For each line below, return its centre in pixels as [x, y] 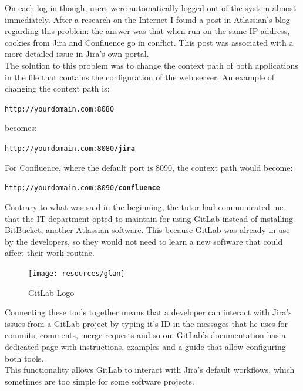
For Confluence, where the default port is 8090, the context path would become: [149, 167]
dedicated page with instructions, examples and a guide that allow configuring [145, 346]
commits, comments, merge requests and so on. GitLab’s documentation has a [145, 335]
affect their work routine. [50, 253]
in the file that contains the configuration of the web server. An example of [140, 77]
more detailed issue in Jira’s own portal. [77, 54]
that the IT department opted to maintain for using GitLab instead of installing [149, 218]
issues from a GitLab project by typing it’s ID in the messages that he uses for [146, 323]
